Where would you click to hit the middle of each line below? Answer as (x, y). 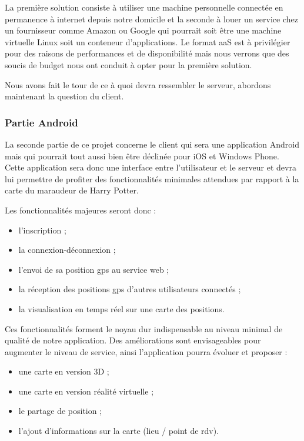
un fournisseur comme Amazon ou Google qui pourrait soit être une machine (143, 30)
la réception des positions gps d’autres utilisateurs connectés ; (130, 289)
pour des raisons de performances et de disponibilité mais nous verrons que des (147, 53)
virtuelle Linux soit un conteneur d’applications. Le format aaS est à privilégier (148, 41)
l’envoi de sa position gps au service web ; (94, 269)
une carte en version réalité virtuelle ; (86, 391)
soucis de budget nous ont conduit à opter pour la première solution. (128, 64)
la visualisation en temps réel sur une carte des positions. (121, 308)
